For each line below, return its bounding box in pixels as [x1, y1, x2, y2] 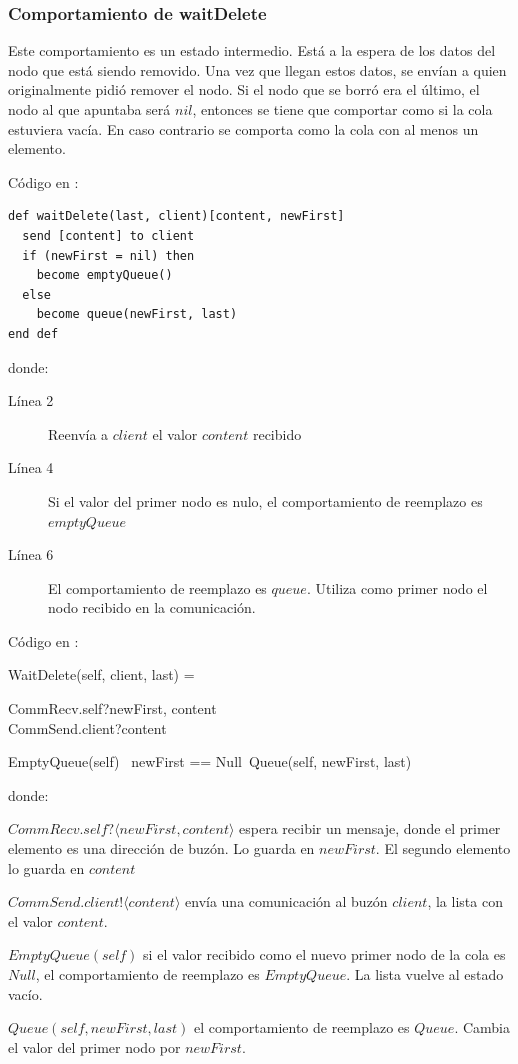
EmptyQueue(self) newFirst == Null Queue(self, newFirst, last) [8, 751, 412, 772]
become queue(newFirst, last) [36, 307, 238, 322]
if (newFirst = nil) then [22, 248, 195, 263]
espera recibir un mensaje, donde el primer [239, 818, 501, 839]
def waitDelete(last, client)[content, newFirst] [8, 209, 345, 224]
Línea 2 [8, 390, 54, 411]
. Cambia [454, 1017, 510, 1038]
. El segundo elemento [375, 838, 511, 859]
